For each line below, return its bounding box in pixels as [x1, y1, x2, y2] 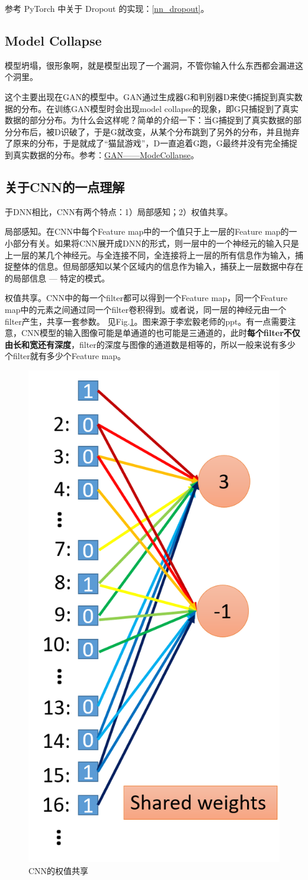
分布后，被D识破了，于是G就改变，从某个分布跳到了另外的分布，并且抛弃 [12, 125, 300, 137]
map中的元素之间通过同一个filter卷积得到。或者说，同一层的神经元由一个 [5, 303, 287, 315]
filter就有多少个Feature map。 [12, 350, 126, 362]
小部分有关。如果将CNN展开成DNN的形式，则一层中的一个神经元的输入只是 [5, 236, 299, 249]
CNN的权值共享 [28, 864, 89, 876]
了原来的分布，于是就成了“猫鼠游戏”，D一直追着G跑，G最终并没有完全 [5, 137, 281, 149]
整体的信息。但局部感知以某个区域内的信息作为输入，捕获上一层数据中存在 [12, 260, 303, 273]
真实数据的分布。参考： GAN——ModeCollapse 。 [12, 148, 199, 161]
